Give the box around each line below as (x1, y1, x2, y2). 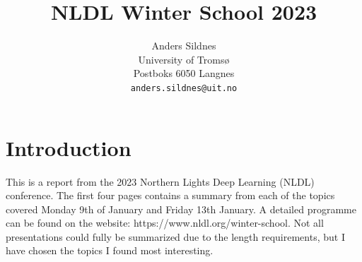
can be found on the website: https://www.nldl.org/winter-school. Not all (6, 215, 324, 230)
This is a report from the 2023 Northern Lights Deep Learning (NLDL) (6, 174, 315, 189)
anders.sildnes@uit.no (130, 83, 238, 93)
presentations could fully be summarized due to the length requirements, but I (6, 229, 345, 244)
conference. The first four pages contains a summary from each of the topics (6, 188, 335, 203)
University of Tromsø (138, 52, 230, 66)
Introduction (6, 133, 132, 162)
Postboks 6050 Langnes (133, 66, 235, 81)
